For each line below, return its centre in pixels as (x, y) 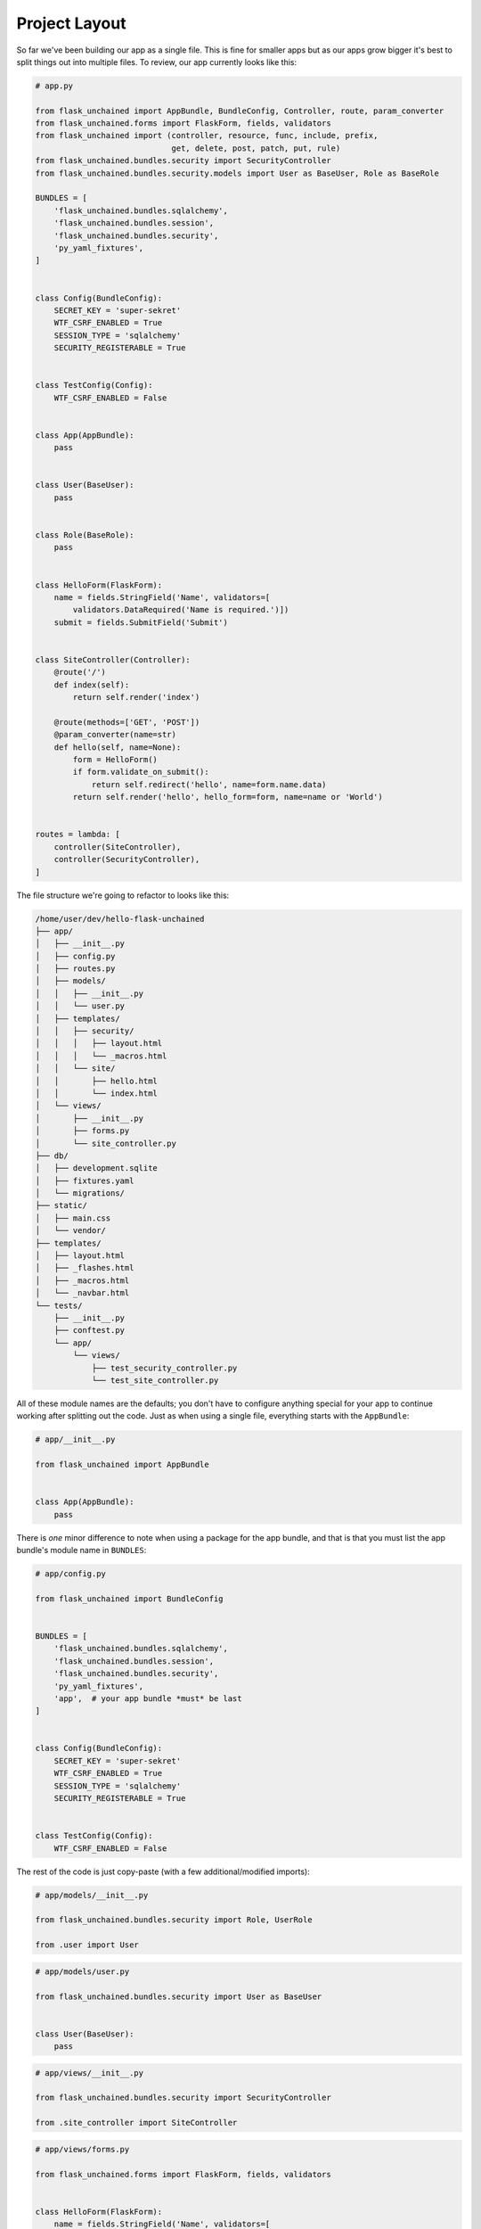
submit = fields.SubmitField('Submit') (141, 622)
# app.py (54, 86)
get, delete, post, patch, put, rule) (256, 148)
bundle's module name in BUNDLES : (82, 1550)
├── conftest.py (89, 1330)
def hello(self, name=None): (118, 747)
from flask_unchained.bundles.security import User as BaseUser (179, 1996)
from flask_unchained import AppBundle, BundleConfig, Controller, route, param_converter (240, 111)
